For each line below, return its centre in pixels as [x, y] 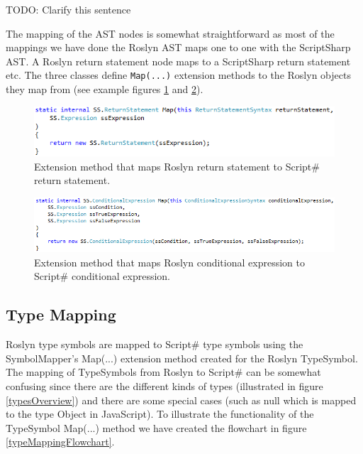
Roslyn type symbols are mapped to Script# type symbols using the [155, 344]
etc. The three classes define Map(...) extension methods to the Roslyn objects [178, 75]
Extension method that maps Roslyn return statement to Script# [177, 166]
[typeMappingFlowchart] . [60, 442]
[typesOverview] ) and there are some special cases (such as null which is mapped [181, 400]
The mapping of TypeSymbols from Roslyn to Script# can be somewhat [163, 372]
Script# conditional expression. [102, 276]
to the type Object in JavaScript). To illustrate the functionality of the [160, 414]
